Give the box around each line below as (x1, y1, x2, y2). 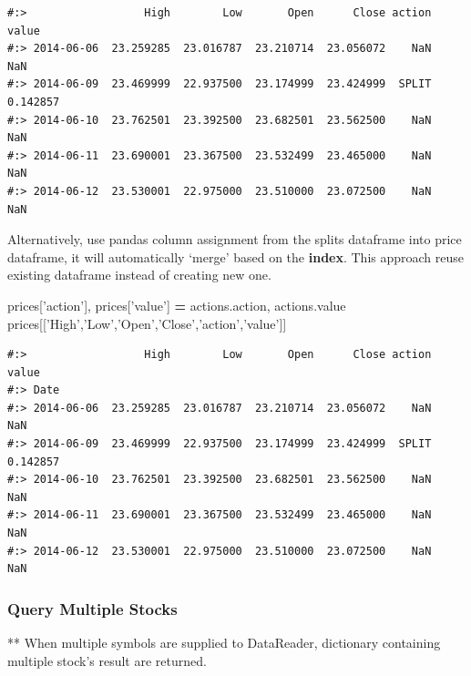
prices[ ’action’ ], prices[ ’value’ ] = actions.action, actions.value (7, 295, 346, 314)
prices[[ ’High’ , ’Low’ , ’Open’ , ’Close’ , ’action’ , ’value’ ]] (7, 313, 287, 333)
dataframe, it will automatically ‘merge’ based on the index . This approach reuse (7, 247, 465, 266)
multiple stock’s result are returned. (7, 650, 207, 670)
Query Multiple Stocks (7, 597, 178, 620)
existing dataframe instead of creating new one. (7, 265, 271, 284)
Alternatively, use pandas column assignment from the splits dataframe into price (7, 230, 462, 249)
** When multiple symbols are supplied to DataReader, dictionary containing (7, 633, 441, 652)
